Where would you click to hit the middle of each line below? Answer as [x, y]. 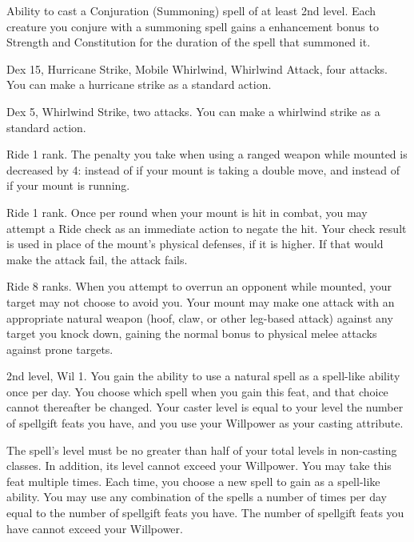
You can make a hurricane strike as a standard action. [139, 84]
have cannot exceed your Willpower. [95, 528]
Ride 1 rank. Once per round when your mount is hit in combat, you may [187, 212]
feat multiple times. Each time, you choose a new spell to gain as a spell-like [193, 481]
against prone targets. [60, 349]
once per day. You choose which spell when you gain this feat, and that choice [197, 391]
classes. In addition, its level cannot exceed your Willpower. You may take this [199, 466]
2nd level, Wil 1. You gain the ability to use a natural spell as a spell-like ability [203, 376]
